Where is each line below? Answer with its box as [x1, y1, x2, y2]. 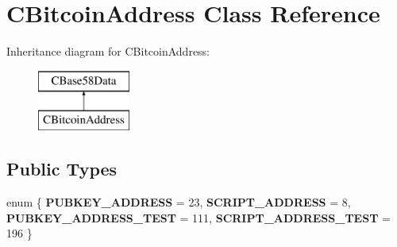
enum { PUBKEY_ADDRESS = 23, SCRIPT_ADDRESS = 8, [6, 194, 351, 210]
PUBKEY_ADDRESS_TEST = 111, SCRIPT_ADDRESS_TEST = [6, 209, 391, 226]
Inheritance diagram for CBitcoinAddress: [6, 43, 210, 60]
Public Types [6, 156, 118, 181]
